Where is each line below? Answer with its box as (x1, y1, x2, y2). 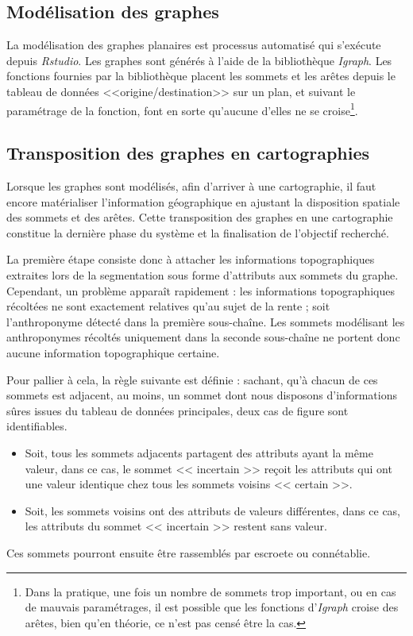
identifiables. (6, 418, 68, 434)
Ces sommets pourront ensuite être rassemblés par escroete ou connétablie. (6, 544, 371, 561)
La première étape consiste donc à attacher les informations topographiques (6, 251, 375, 268)
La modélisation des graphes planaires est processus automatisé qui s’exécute (6, 37, 381, 53)
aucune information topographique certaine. (6, 344, 220, 360)
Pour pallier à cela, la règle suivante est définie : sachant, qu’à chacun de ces (6, 371, 378, 387)
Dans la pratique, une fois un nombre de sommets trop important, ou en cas (25, 583, 396, 599)
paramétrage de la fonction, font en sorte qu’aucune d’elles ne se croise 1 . (6, 99, 358, 118)
